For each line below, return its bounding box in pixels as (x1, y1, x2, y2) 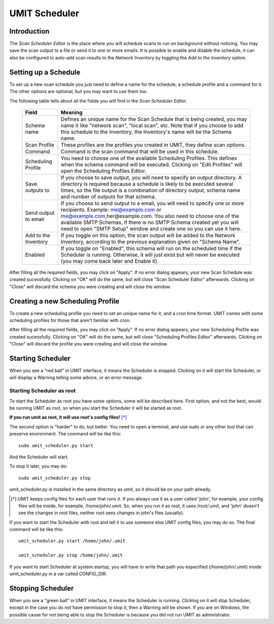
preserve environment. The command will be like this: (9, 431, 122, 437)
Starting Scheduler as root (9, 387, 76, 394)
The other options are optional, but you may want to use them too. (9, 88, 148, 95)
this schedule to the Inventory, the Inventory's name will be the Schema (60, 128, 232, 135)
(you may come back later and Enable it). (60, 257, 159, 264)
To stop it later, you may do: (9, 463, 68, 470)
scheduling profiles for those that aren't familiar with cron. (9, 318, 131, 323)
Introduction (9, 27, 50, 36)
